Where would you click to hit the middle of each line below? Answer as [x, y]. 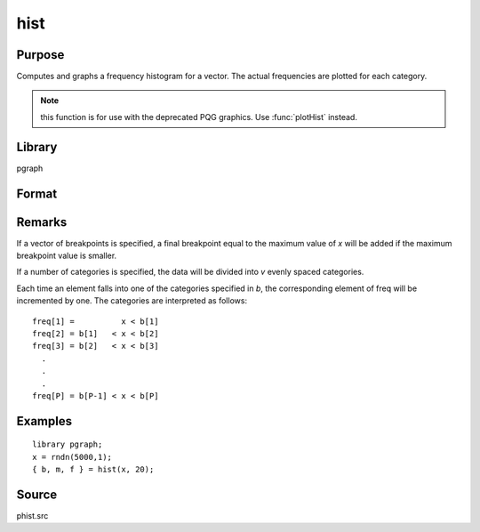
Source [37, 494]
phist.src [32, 516]
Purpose [40, 55]
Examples [44, 421]
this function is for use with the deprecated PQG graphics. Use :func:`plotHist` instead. [199, 117]
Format [37, 193]
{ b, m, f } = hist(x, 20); [93, 470]
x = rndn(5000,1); [72, 457]
